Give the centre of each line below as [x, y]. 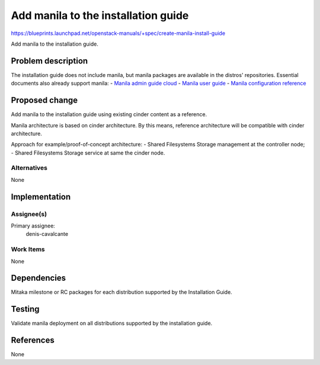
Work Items [28, 249]
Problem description [49, 61]
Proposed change [44, 100]
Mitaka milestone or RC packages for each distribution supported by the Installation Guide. [121, 292]
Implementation [41, 196]
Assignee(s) [29, 214]
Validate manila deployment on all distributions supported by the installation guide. [112, 324]
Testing [25, 309]
